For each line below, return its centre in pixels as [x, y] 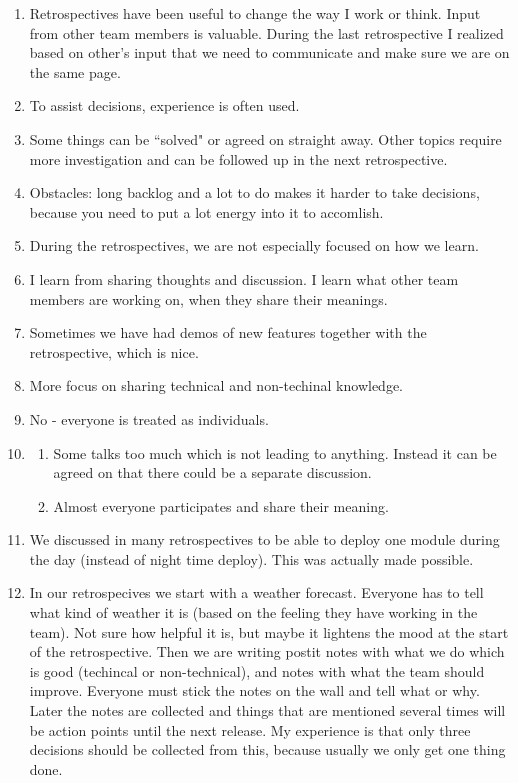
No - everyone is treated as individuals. [149, 418]
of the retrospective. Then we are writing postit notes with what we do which [267, 651]
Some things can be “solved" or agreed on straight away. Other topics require [265, 138]
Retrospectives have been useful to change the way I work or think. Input [255, 13]
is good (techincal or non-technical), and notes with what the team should [257, 670]
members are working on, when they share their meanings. [208, 298]
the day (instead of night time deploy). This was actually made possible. [251, 558]
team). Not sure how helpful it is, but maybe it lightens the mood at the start [269, 631]
